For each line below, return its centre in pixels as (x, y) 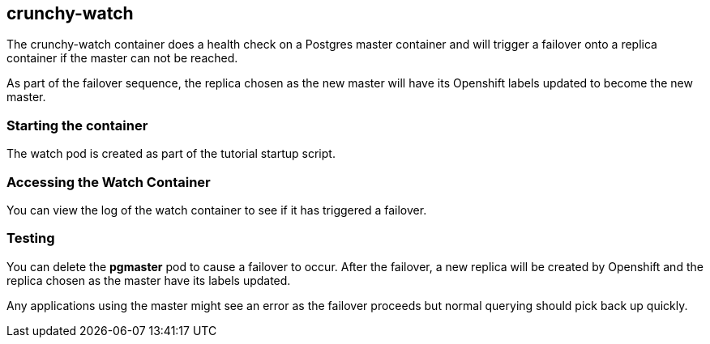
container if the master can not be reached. (122, 58)
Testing (31, 238)
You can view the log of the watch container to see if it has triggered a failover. (217, 210)
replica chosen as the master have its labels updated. (149, 280)
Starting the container (77, 125)
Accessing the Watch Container (109, 182)
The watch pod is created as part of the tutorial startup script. (171, 154)
